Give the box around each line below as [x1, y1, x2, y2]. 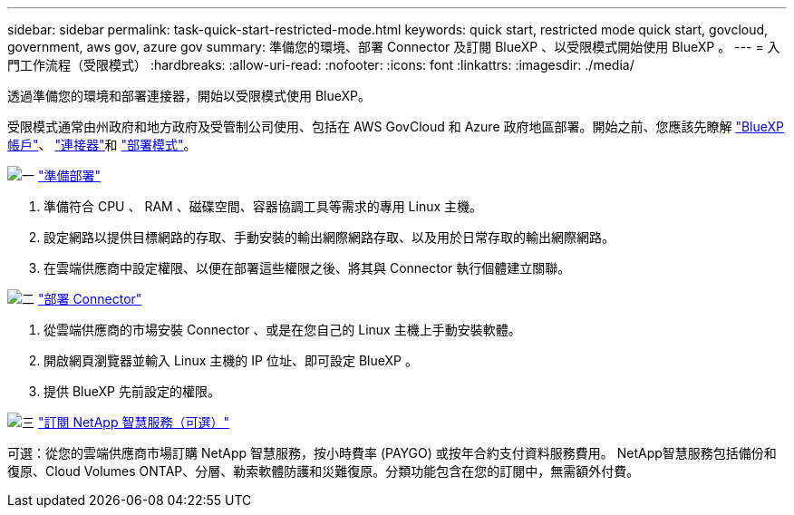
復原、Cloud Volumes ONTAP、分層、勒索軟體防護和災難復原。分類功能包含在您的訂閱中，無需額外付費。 [7, 463, 640, 479]
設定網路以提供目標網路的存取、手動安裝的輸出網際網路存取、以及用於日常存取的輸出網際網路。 [44, 229, 615, 245]
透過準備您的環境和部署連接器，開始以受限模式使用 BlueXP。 [7, 88, 372, 103]
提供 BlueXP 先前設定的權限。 [44, 384, 220, 399]
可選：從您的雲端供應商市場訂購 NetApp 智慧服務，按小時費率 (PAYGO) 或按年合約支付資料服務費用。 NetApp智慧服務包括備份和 [7, 445, 777, 461]
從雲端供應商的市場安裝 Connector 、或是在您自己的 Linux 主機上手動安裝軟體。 [44, 322, 521, 337]
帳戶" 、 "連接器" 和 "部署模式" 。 [7, 137, 197, 152]
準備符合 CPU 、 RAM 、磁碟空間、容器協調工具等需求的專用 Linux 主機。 [44, 199, 483, 214]
